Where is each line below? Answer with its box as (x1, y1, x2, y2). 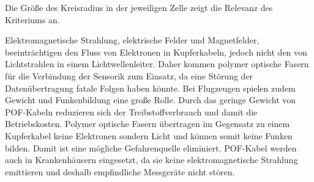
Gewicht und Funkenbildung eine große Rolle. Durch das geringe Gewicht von (5, 93, 296, 106)
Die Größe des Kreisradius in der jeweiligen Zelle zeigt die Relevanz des (5, 1, 273, 13)
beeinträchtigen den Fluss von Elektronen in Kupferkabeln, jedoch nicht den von (5, 45, 307, 58)
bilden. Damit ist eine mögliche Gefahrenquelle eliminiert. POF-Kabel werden (5, 141, 297, 154)
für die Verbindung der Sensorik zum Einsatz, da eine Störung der (5, 69, 253, 82)
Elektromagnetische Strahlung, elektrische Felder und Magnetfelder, (5, 34, 260, 46)
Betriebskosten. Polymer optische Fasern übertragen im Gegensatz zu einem (5, 117, 290, 130)
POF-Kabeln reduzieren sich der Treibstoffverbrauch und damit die (5, 105, 258, 118)
